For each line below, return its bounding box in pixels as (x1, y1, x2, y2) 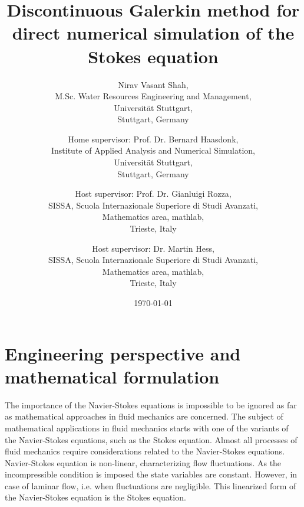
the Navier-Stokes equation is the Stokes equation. (5, 491, 186, 503)
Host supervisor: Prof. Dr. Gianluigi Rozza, (75, 187, 232, 200)
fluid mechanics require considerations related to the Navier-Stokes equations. (5, 445, 285, 457)
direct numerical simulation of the (12, 21, 295, 45)
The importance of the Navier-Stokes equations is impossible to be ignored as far (5, 398, 297, 411)
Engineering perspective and (5, 341, 241, 365)
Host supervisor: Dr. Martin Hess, (92, 242, 214, 254)
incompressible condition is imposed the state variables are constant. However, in (5, 468, 298, 480)
